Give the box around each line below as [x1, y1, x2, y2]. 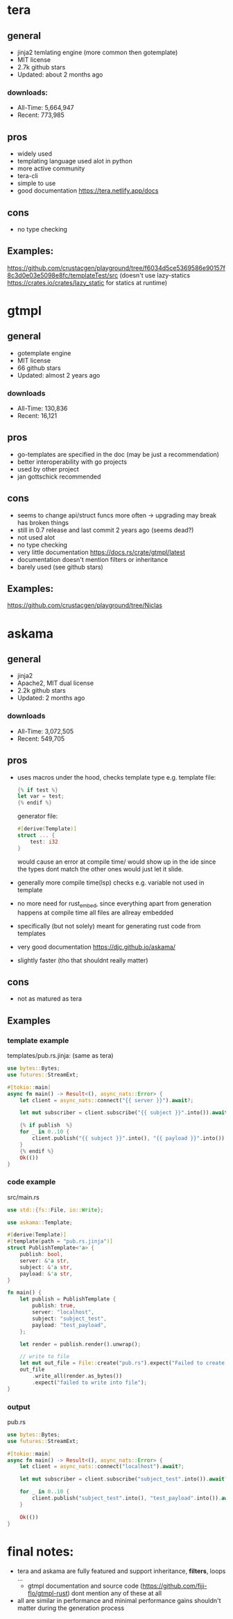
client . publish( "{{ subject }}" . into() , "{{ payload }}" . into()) [32, 1135, 225, 1142]
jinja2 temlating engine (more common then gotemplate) [17, 48, 178, 56]
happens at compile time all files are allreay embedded [17, 908, 174, 917]
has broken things [17, 518, 69, 526]
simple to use [17, 179, 56, 188]
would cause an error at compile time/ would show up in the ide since [17, 857, 216, 866]
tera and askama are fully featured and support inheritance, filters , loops [17, 1567, 226, 1575]
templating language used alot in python [17, 157, 133, 166]
